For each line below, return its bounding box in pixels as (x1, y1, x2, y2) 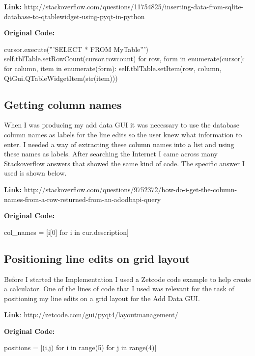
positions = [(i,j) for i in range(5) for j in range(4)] (4, 342, 157, 353)
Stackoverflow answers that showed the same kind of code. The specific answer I (4, 158, 245, 168)
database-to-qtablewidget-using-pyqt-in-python (4, 11, 145, 21)
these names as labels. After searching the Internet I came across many (4, 149, 218, 159)
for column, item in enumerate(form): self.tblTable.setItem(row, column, (4, 63, 222, 73)
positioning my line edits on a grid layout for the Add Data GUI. (4, 293, 200, 303)
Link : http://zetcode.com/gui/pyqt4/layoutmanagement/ (4, 309, 178, 320)
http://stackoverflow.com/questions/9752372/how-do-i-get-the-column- (24, 184, 237, 194)
